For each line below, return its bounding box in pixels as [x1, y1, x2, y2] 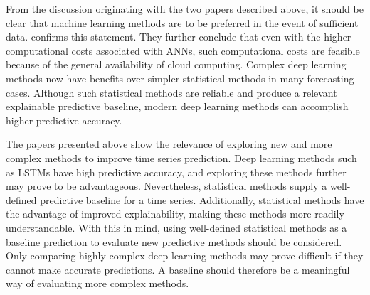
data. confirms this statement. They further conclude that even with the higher [6, 29, 351, 44]
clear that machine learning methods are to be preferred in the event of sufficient [6, 15, 359, 30]
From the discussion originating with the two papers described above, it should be [6, 1, 364, 16]
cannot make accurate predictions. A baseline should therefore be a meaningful [6, 262, 350, 277]
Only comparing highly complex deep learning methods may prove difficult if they [6, 248, 364, 263]
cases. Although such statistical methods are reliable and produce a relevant [6, 85, 337, 100]
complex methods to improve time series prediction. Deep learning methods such [6, 150, 357, 165]
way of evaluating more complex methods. [6, 276, 189, 291]
